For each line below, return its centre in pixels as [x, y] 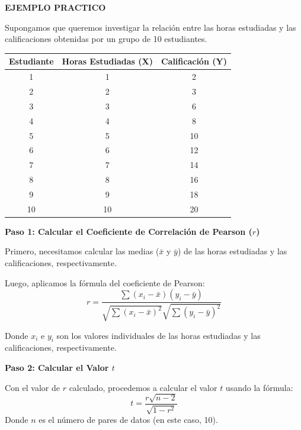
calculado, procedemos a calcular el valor [143, 387]
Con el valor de [32, 387]
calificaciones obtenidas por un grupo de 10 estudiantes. [106, 39]
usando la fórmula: [259, 387]
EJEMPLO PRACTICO [55, 7]
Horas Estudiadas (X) [107, 61]
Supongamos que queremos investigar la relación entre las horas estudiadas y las [150, 27]
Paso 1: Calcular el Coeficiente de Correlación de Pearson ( [129, 231]
